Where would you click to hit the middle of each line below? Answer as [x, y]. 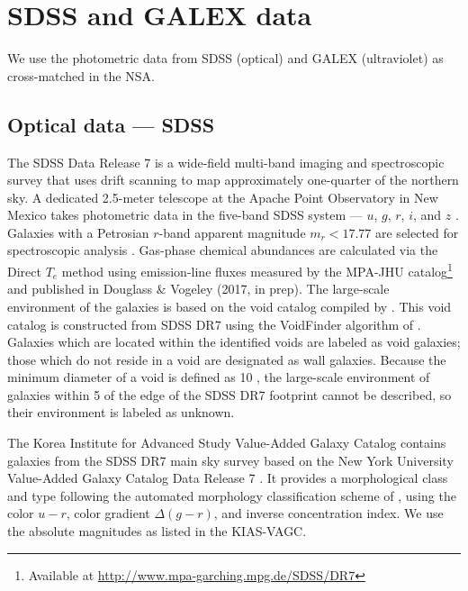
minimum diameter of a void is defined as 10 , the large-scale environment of [219, 377]
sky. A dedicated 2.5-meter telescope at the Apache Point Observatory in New [223, 197]
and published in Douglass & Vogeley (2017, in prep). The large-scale [198, 289]
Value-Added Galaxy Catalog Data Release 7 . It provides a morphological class [228, 478]
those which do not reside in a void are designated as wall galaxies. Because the [227, 359]
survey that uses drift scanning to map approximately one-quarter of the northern [233, 180]
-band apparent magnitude [232, 232]
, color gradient [108, 513]
